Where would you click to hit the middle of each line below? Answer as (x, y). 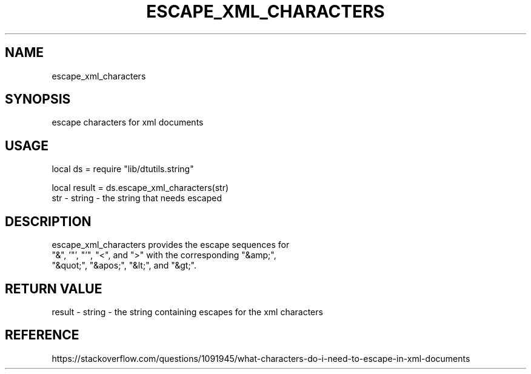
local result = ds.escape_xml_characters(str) (140, 188)
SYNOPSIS (38, 99)
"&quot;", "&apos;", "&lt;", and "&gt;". (124, 265)
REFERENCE (42, 335)
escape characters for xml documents (128, 122)
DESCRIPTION (48, 221)
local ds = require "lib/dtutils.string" (123, 169)
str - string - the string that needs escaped (137, 198)
